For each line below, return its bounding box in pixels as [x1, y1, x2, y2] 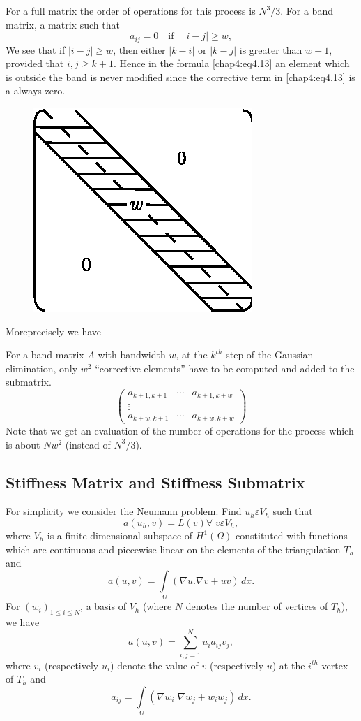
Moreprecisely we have [6, 323, 102, 338]
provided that [6, 56, 64, 71]
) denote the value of [110, 657, 199, 672]
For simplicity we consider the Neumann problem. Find [6, 504, 242, 518]
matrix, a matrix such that [6, 17, 120, 31]
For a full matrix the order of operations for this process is [6, 3, 256, 17]
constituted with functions [236, 528, 348, 543]
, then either [113, 42, 166, 57]
